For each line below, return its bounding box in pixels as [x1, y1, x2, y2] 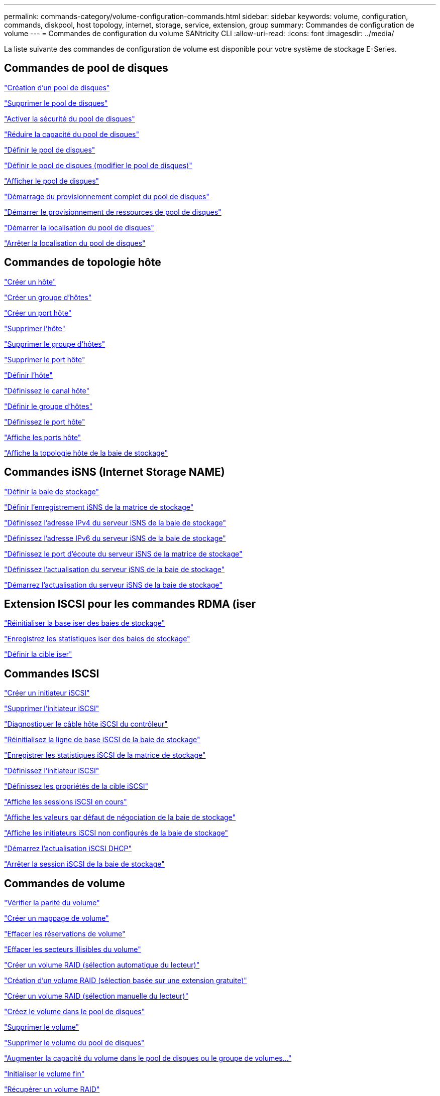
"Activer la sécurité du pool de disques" [4, 114, 135, 123]
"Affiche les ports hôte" [4, 433, 81, 442]
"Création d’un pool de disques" [4, 83, 110, 92]
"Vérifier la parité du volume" [4, 898, 100, 907]
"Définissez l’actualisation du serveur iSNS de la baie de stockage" [4, 565, 225, 574]
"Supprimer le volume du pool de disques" [4, 1038, 145, 1047]
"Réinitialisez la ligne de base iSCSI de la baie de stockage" [4, 735, 200, 744]
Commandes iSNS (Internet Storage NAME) [4, 466, 225, 479]
